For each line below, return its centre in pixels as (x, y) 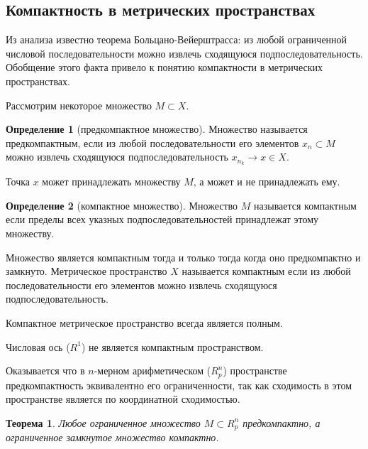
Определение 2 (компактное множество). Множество (122, 205)
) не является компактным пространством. (172, 346)
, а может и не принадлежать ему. (267, 182)
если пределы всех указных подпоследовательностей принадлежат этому (162, 219)
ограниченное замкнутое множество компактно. (112, 437)
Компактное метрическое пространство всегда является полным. (144, 322)
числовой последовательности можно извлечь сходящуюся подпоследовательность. (184, 53)
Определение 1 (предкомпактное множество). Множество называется (157, 129)
